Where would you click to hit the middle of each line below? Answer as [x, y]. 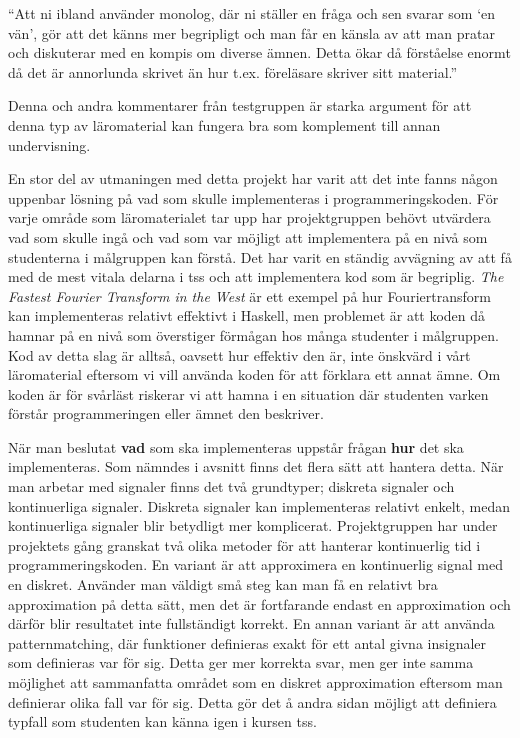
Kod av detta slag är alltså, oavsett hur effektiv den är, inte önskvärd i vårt [239, 354]
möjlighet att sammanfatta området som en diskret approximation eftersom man [255, 682]
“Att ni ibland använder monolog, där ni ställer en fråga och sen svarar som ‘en [252, 13]
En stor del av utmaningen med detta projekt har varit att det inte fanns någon [253, 178]
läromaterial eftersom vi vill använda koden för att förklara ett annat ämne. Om [254, 374]
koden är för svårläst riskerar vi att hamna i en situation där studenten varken [248, 393]
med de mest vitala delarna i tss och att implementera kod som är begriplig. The [256, 276]
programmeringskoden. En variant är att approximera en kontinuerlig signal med [255, 564]
